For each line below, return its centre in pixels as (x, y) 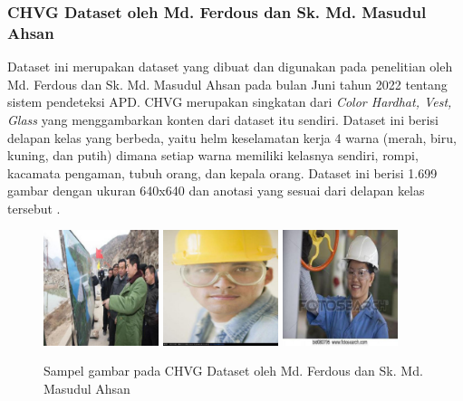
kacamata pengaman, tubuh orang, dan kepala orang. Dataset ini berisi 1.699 (222, 172)
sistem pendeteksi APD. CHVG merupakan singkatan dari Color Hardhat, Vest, (230, 102)
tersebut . (34, 208)
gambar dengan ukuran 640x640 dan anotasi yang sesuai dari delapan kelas (216, 191)
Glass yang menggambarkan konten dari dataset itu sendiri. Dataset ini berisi (223, 119)
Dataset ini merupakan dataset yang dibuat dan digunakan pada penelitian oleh (230, 67)
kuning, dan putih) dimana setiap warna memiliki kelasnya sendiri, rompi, (213, 155)
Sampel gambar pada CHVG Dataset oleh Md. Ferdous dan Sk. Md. (233, 371)
